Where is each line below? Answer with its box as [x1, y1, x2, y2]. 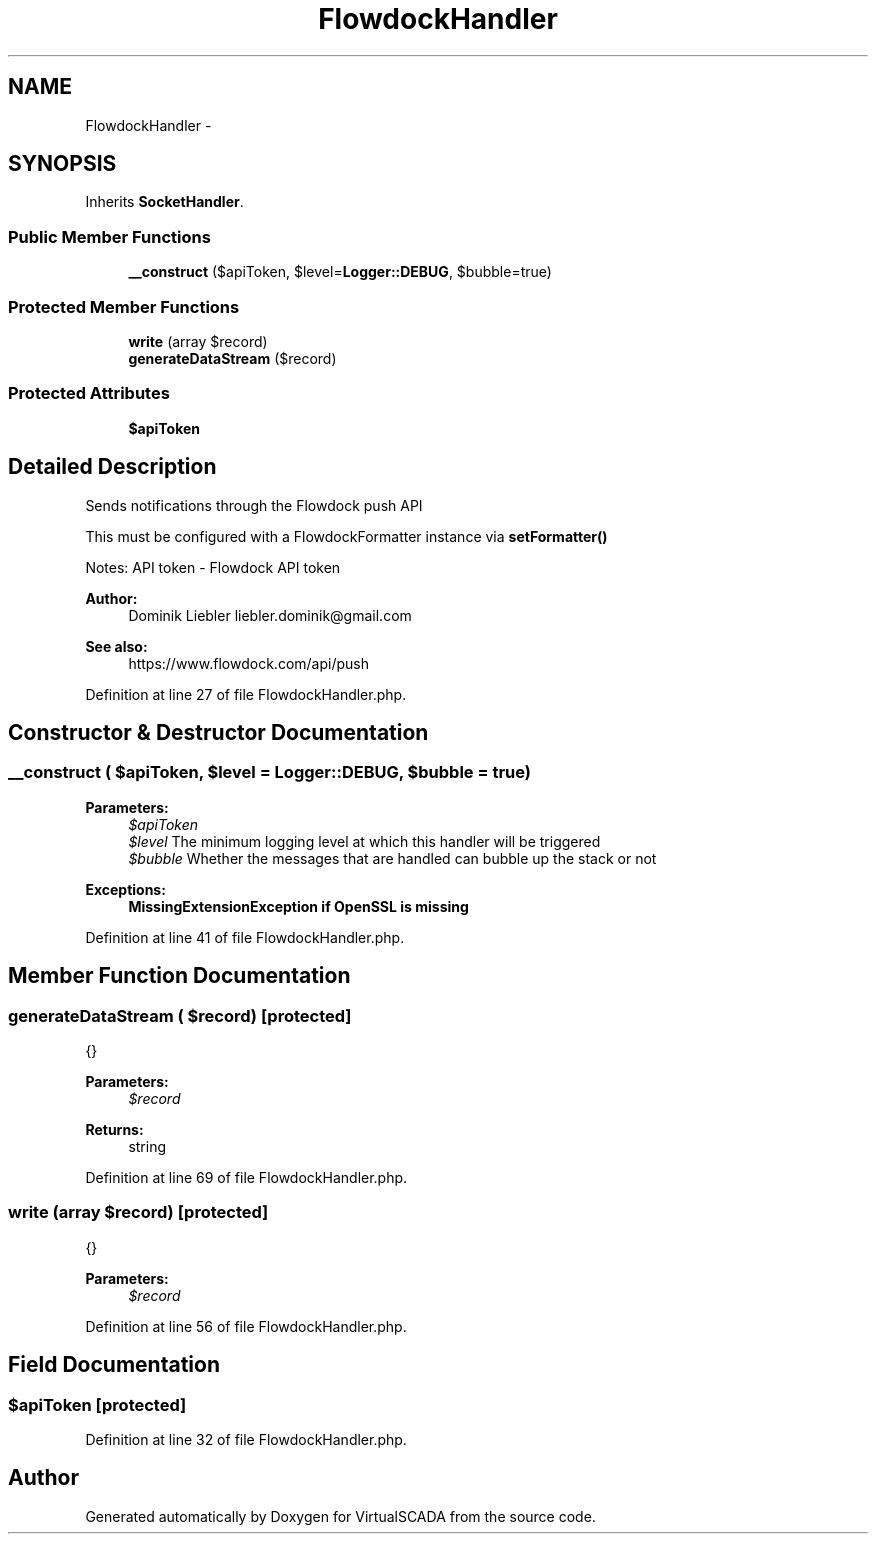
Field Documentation [8, 1352, 220, 1378]
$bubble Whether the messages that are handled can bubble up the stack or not [128, 849, 657, 867]
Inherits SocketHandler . [85, 193, 244, 211]
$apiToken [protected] [8, 1394, 187, 1415]
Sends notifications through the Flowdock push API [85, 496, 423, 514]
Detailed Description [8, 454, 217, 480]
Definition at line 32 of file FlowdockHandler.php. [85, 1430, 407, 1448]
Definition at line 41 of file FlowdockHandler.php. [85, 928, 405, 946]
